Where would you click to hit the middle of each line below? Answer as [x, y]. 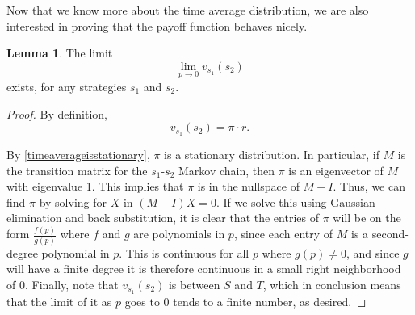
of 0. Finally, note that [63, 284]
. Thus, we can [369, 186]
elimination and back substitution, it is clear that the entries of [163, 218]
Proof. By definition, [57, 113]
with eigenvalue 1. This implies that [95, 186]
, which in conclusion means [332, 284]
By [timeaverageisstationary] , [78, 155]
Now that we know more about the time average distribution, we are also [188, 10]
